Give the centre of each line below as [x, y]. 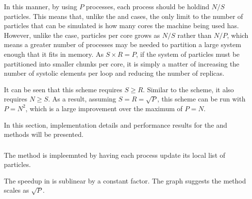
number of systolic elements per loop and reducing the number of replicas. [114, 73]
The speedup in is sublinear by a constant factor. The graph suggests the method [125, 180]
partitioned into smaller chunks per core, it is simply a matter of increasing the [122, 63]
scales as [17, 190]
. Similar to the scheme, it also [188, 89]
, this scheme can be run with [202, 99]
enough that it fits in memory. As [54, 54]
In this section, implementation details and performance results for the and [116, 124]
